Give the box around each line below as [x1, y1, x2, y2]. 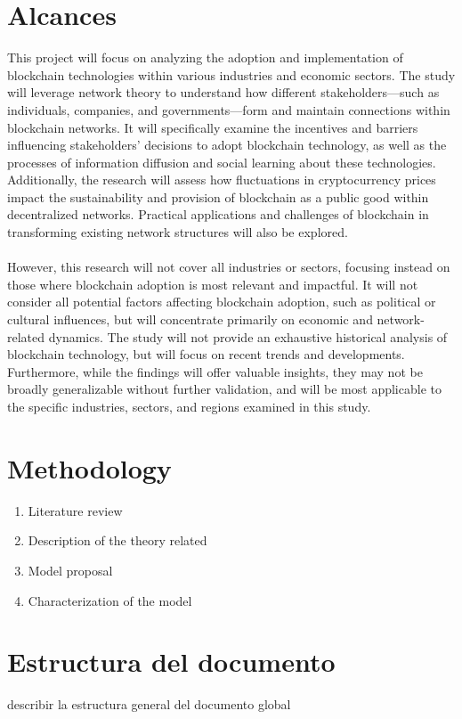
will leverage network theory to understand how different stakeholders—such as [7, 83, 440, 102]
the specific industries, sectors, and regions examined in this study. [7, 397, 371, 415]
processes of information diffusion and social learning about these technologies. [7, 152, 436, 171]
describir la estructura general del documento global [7, 695, 291, 714]
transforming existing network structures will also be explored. [7, 223, 348, 241]
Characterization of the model [28, 591, 192, 609]
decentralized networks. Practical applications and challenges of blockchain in [7, 205, 429, 224]
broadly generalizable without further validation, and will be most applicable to [7, 380, 442, 398]
